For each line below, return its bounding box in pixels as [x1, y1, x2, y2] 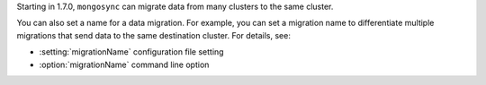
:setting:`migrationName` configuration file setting [39, 47, 224, 57]
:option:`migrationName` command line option [39, 59, 210, 70]
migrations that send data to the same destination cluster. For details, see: [16, 30, 292, 40]
